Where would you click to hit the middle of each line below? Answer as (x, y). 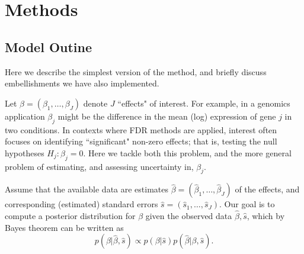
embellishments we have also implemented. (82, 83)
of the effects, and (267, 189)
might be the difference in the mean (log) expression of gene (167, 116)
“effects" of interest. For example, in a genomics (204, 103)
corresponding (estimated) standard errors (81, 204)
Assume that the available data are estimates (87, 189)
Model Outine (49, 46)
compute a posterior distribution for (70, 216)
